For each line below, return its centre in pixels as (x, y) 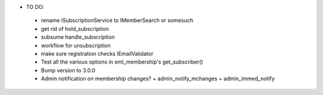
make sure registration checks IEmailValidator (97, 53)
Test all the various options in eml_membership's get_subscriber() (122, 62)
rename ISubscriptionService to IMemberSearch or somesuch (117, 20)
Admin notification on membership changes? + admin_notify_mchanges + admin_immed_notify (158, 79)
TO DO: (35, 7)
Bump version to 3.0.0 (68, 70)
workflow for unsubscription (76, 45)
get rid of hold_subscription (75, 28)
